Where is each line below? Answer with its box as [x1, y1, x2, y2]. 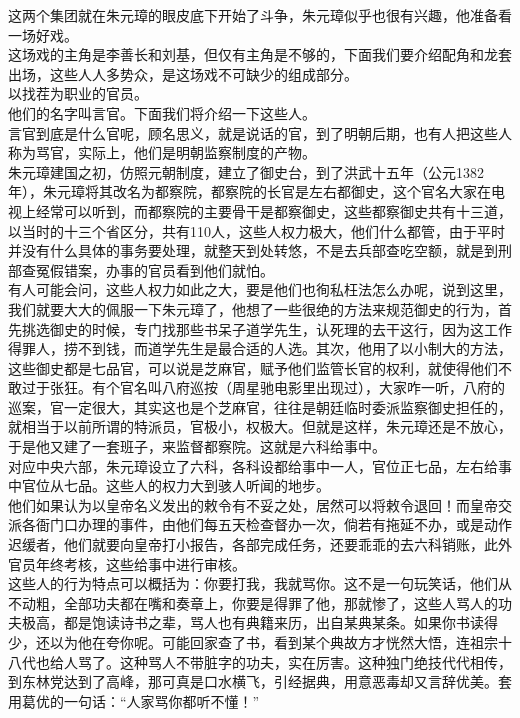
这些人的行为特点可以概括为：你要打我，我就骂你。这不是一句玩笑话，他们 [8, 573, 498, 594]
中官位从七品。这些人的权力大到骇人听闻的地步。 [8, 475, 330, 496]
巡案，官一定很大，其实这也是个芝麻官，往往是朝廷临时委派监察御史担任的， [8, 396, 512, 417]
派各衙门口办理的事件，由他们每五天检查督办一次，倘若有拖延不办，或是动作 [8, 514, 512, 535]
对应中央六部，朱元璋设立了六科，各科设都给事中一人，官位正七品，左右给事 [8, 455, 512, 476]
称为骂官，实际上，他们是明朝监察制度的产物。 [8, 142, 316, 163]
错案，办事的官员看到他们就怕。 [63, 259, 274, 280]
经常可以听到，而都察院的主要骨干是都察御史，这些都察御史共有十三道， [35, 200, 512, 221]
